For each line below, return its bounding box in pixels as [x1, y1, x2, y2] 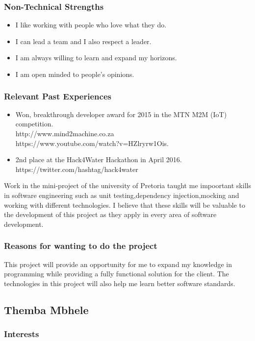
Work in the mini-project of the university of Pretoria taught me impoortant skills [4, 180, 251, 191]
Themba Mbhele [4, 302, 89, 317]
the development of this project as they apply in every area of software [4, 209, 217, 219]
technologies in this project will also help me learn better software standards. [4, 278, 235, 288]
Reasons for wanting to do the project [4, 240, 157, 252]
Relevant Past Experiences [4, 90, 111, 102]
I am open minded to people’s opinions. [15, 69, 134, 79]
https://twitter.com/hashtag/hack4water [15, 164, 138, 174]
